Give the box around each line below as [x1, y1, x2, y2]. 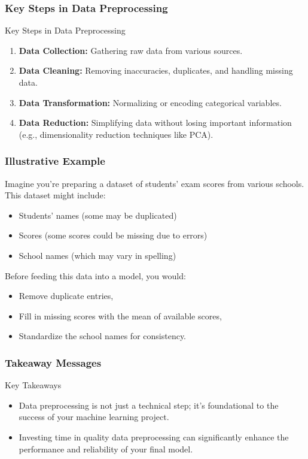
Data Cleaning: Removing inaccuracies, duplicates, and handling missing [19, 64, 293, 77]
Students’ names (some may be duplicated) [19, 209, 177, 221]
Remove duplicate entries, [19, 289, 114, 302]
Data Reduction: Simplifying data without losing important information [19, 116, 292, 129]
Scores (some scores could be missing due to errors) [19, 229, 208, 241]
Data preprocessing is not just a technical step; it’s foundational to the [19, 398, 279, 411]
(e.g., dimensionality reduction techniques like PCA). [19, 128, 214, 140]
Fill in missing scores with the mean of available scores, [19, 309, 222, 322]
